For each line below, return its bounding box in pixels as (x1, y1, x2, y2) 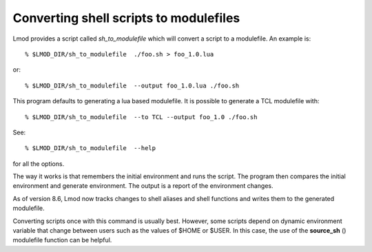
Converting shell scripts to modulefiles (12, 10, 240, 25)
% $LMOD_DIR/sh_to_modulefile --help (25, 145, 156, 152)
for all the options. (12, 159, 65, 168)
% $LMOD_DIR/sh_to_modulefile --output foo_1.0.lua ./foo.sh (25, 81, 240, 90)
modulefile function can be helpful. (12, 236, 112, 244)
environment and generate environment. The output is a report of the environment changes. (12, 182, 273, 190)
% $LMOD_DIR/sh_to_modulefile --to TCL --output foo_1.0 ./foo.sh (25, 113, 258, 120)
